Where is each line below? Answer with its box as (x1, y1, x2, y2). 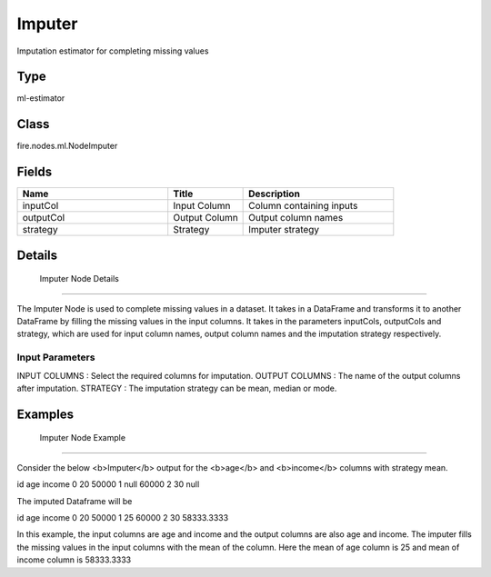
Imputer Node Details (39, 274, 120, 284)
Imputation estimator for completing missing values (16, 45, 209, 56)
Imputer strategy (248, 224, 320, 236)
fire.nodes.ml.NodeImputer (16, 141, 118, 152)
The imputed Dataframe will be (16, 495, 133, 506)
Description (248, 187, 300, 200)
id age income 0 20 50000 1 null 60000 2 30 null (16, 479, 200, 490)
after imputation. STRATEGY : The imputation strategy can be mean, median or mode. (16, 383, 337, 393)
